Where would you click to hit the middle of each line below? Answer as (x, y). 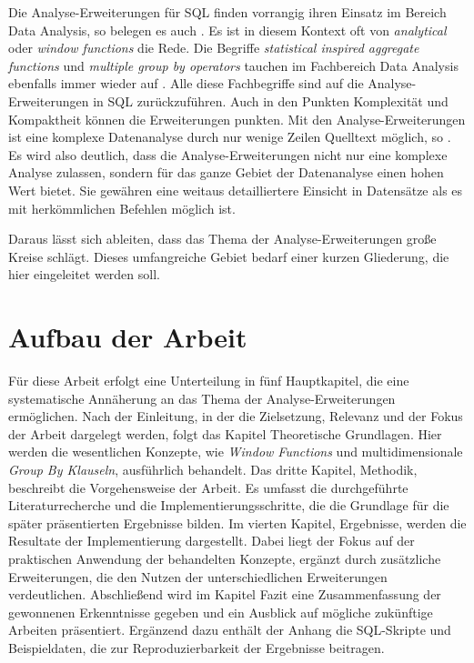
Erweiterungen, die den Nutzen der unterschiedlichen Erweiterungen (198, 576)
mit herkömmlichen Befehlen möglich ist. (122, 208)
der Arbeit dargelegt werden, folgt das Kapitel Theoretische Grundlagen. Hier (225, 433)
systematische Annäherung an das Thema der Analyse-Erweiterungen (202, 398)
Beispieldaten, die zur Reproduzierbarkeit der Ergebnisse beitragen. (197, 647)
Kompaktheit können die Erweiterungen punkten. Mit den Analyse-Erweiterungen (237, 119)
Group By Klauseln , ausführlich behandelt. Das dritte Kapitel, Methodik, (213, 469)
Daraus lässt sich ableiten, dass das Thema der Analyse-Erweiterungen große (222, 239)
